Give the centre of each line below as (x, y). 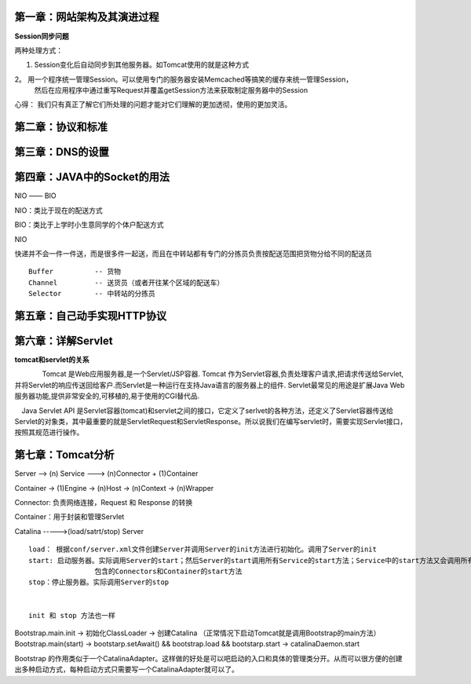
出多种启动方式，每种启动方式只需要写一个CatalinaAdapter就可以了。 (127, 669)
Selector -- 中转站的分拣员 (92, 294)
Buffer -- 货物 (75, 272)
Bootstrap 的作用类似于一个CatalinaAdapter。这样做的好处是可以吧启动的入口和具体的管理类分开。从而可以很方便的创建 (209, 658)
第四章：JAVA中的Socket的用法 (92, 177)
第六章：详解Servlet (64, 340)
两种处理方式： (38, 50)
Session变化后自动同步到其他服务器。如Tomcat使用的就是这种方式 (142, 65)
